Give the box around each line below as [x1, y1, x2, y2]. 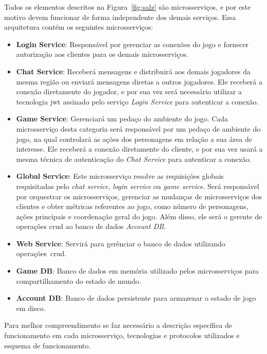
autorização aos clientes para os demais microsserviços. [16, 49, 188, 59]
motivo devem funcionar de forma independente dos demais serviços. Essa [4, 11, 236, 22]
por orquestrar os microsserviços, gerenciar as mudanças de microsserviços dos [16, 191, 262, 201]
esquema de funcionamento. [4, 340, 91, 350]
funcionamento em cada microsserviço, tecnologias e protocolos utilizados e [4, 330, 240, 341]
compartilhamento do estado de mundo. [16, 275, 141, 286]
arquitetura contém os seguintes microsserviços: [4, 22, 153, 32]
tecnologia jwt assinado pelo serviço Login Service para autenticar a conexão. [16, 96, 259, 107]
